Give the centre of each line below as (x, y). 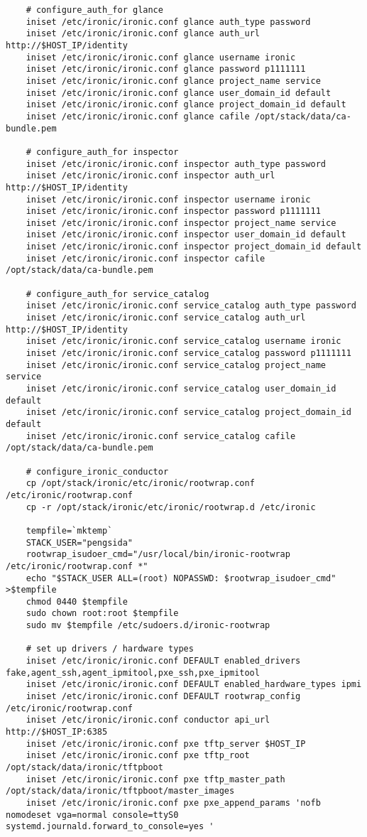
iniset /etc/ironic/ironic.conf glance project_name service (173, 81)
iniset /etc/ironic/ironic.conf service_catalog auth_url (166, 318)
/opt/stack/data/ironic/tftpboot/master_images (120, 791)
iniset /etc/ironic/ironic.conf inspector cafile (146, 258)
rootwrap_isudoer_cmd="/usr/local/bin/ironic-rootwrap (158, 555)
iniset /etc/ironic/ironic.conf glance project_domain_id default (186, 105)
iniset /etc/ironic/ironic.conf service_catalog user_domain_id (181, 389)
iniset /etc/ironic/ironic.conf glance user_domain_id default (179, 93)
